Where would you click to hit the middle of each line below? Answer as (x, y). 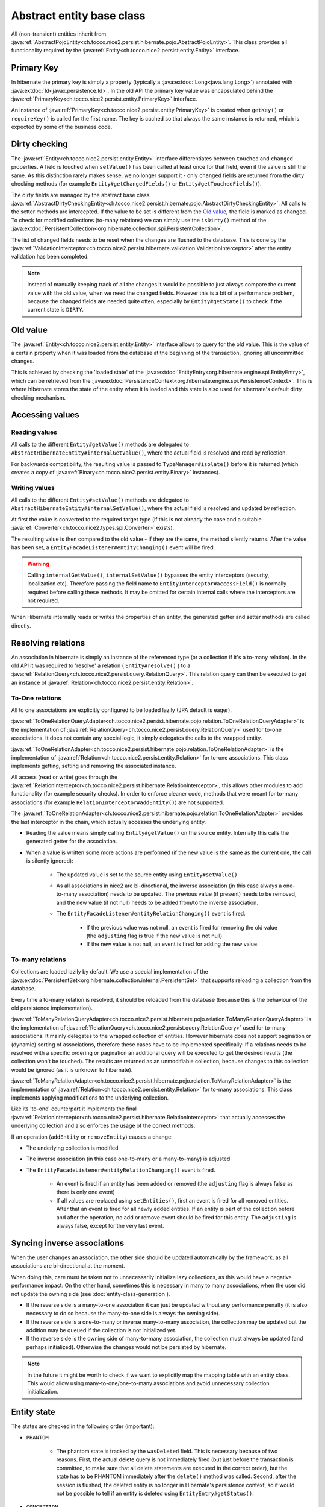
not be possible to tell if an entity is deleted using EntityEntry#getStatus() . (155, 1493)
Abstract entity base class (78, 16)
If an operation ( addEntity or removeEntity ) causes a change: (92, 1137)
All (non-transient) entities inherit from (59, 34)
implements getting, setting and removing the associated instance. (94, 766)
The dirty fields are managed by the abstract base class (80, 195)
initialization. (43, 1392)
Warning (38, 564)
